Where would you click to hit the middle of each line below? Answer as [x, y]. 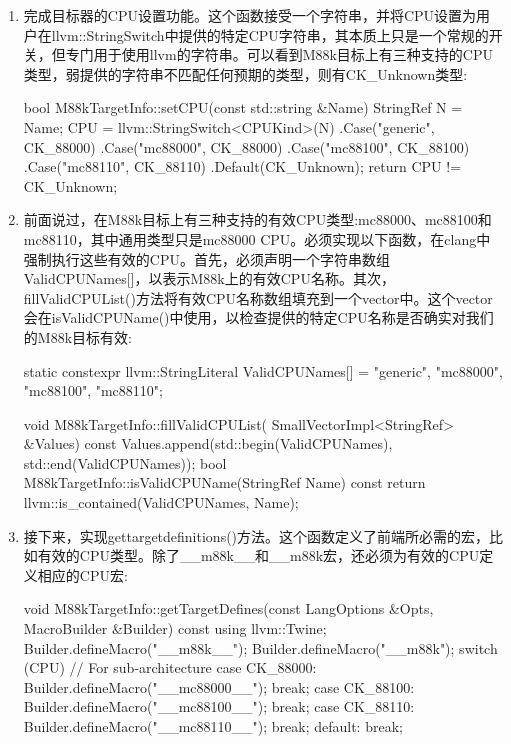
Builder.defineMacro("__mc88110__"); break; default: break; [213, 726]
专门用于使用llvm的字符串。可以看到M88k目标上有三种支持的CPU [279, 54]
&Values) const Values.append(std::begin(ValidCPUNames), [208, 443]
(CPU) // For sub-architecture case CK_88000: [170, 667]
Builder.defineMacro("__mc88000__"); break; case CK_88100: [219, 686]
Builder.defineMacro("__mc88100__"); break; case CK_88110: [219, 706]
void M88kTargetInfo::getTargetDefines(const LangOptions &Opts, [228, 608]
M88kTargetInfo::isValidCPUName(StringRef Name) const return [224, 482]
